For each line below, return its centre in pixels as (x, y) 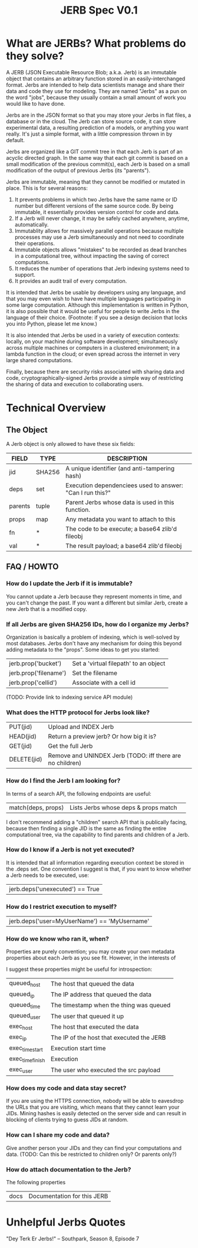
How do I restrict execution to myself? (62, 907)
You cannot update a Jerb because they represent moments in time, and (94, 596)
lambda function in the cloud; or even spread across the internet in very (93, 354)
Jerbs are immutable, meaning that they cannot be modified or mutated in (96, 182)
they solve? (35, 56)
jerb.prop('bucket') (35, 663)
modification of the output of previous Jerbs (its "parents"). (78, 170)
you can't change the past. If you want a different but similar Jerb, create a (97, 603)
